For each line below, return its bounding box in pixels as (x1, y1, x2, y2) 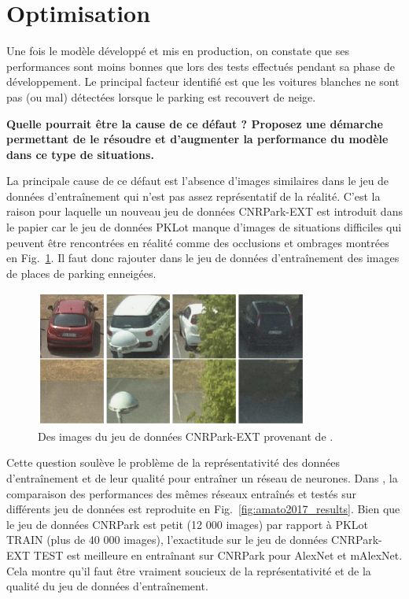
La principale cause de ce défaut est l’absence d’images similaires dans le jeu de (6, 172, 389, 189)
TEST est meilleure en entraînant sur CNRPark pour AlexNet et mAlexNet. (33, 546, 403, 563)
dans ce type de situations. (6, 146, 154, 162)
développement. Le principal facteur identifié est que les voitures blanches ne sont (6, 73, 400, 90)
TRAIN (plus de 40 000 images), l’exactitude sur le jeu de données (6, 531, 328, 548)
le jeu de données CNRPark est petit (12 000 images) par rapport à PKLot (6, 516, 369, 532)
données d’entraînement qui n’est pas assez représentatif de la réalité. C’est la (6, 187, 381, 204)
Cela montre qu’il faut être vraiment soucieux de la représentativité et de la (6, 562, 371, 579)
